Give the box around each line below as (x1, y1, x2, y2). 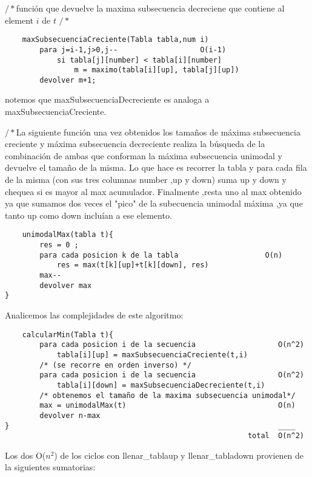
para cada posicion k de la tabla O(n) (39, 250, 283, 259)
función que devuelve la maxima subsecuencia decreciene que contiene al (16, 2, 285, 14)
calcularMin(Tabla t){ (22, 330, 113, 339)
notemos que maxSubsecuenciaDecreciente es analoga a (5, 93, 210, 106)
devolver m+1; (39, 75, 96, 84)
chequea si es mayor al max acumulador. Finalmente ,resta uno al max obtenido (5, 185, 302, 197)
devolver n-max (39, 411, 101, 420)
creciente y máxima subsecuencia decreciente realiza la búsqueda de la (5, 137, 265, 150)
